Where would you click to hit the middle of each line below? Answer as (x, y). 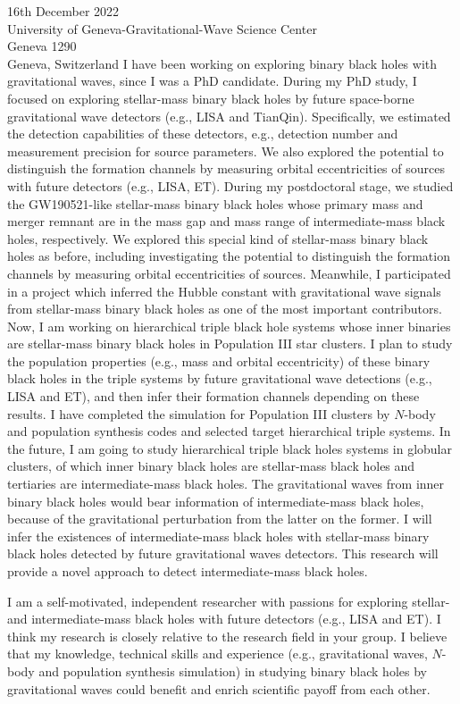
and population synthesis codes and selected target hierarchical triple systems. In (229, 431)
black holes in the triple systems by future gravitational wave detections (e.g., (220, 378)
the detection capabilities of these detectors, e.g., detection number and (203, 134)
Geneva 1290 (42, 46)
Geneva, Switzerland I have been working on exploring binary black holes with (222, 63)
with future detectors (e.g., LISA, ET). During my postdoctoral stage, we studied (230, 185)
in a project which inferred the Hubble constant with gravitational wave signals (224, 291)
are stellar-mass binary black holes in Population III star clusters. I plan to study (230, 344)
